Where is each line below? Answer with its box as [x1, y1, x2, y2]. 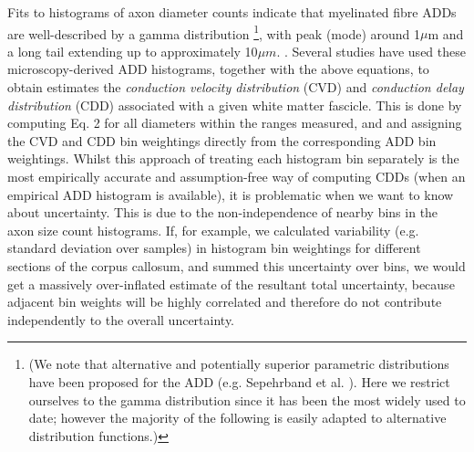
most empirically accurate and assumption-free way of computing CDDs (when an [7, 167, 466, 185]
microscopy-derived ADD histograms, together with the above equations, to [7, 59, 429, 79]
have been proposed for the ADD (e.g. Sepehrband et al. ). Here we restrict [28, 372, 450, 391]
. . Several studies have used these [276, 41, 466, 60]
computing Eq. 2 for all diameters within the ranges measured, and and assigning [7, 113, 462, 132]
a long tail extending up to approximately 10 [7, 41, 258, 60]
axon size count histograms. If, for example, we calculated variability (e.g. [7, 220, 419, 239]
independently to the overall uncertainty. [7, 310, 235, 329]
